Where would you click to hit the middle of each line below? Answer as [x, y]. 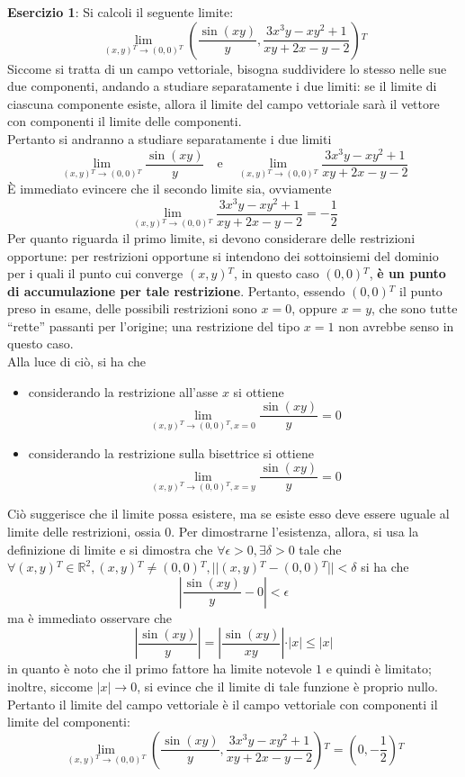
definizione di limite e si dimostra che [110, 549]
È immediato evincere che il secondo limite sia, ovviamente [170, 188]
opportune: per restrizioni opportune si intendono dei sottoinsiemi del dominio [223, 255]
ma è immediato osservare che [89, 617]
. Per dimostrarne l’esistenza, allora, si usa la [295, 532]
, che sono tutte [415, 308]
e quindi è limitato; [379, 669]
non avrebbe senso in [396, 325]
